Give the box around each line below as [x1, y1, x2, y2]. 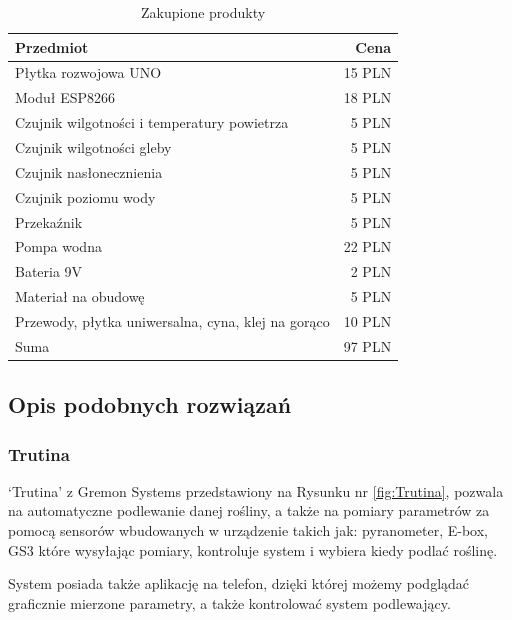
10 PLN [343, 310, 392, 331]
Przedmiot [15, 36, 89, 57]
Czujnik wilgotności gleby [15, 136, 172, 157]
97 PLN [343, 335, 392, 356]
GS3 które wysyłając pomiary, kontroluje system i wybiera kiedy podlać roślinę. [8, 539, 498, 560]
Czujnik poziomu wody [15, 186, 156, 207]
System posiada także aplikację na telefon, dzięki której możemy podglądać [8, 573, 470, 594]
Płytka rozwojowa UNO [15, 62, 162, 83]
